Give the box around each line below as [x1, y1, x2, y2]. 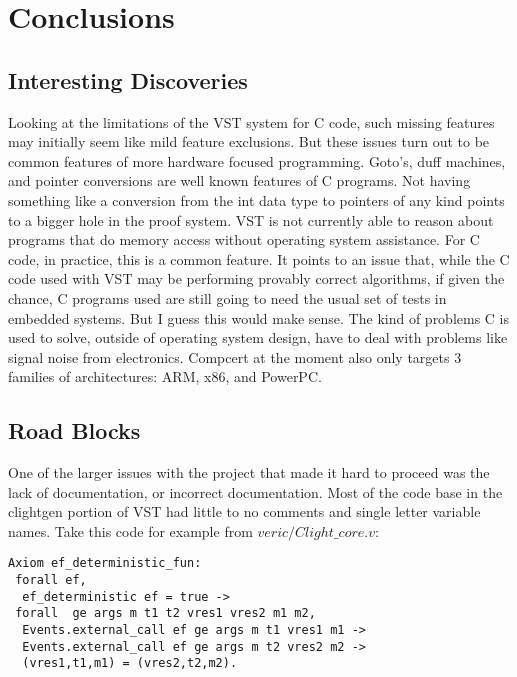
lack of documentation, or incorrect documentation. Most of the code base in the [8, 481, 503, 502]
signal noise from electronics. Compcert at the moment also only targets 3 [8, 346, 462, 367]
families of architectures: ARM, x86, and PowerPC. [8, 366, 322, 387]
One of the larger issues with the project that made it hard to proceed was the [8, 462, 490, 483]
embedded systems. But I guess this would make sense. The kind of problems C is [8, 307, 510, 328]
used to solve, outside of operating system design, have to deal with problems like [8, 327, 508, 348]
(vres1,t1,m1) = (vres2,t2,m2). [22, 656, 238, 671]
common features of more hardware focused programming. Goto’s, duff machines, [8, 150, 506, 171]
